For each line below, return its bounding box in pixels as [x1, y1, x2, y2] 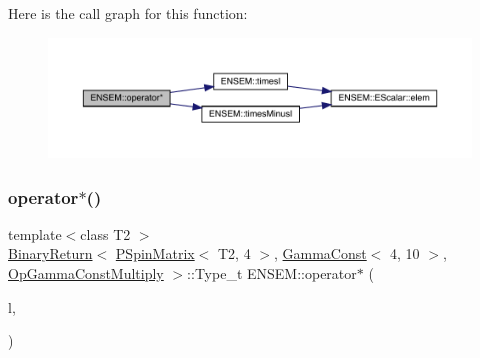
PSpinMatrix [115, 243, 195, 264]
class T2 [80, 223, 131, 244]
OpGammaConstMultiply [8, 263, 164, 283]
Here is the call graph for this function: [8, 3, 248, 23]
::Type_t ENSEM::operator [187, 263, 357, 283]
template [8, 223, 62, 244]
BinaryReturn [8, 243, 93, 264]
